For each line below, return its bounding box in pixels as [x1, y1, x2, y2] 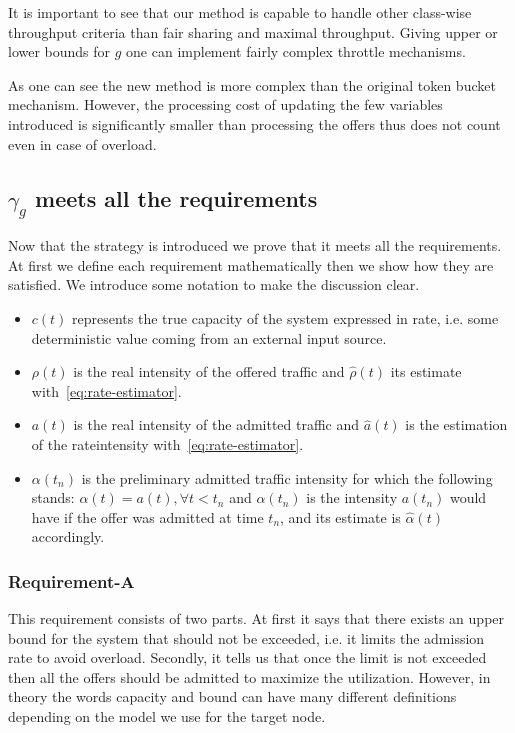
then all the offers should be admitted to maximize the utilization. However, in [8, 666, 491, 687]
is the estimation [405, 414, 508, 435]
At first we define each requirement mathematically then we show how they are [8, 254, 494, 275]
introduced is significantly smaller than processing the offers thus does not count [8, 113, 501, 134]
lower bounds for [8, 41, 111, 62]
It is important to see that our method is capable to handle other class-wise [8, 2, 472, 22]
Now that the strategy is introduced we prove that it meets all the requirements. [8, 235, 502, 256]
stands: [31, 487, 75, 508]
